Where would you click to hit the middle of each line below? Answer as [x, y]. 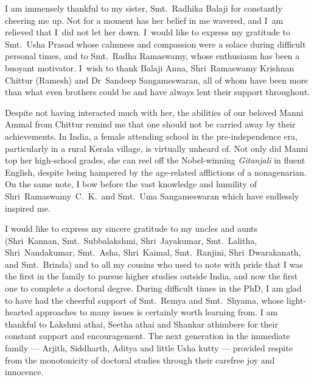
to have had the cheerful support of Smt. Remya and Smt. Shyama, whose [145, 300]
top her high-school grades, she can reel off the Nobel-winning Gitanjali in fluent [155, 160]
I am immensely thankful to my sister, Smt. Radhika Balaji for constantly [144, 8]
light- [296, 300]
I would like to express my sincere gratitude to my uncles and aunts [131, 228]
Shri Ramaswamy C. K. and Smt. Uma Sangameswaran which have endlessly [152, 195]
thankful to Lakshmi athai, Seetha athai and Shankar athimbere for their [141, 324]
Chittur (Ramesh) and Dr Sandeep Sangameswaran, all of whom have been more [157, 80]
